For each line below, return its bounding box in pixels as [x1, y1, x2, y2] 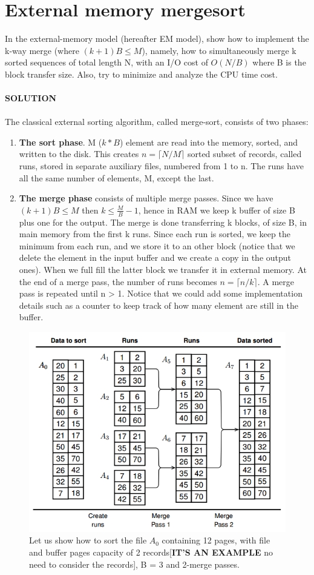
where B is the [252, 56, 306, 69]
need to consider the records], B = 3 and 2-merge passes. [29, 557, 240, 570]
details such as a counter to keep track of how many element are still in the [19, 298, 298, 311]
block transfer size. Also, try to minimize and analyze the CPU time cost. [5, 67, 278, 80]
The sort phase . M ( [19, 135, 102, 148]
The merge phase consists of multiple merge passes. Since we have [19, 192, 273, 204]
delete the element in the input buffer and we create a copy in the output [19, 251, 292, 264]
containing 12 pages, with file [162, 534, 270, 546]
